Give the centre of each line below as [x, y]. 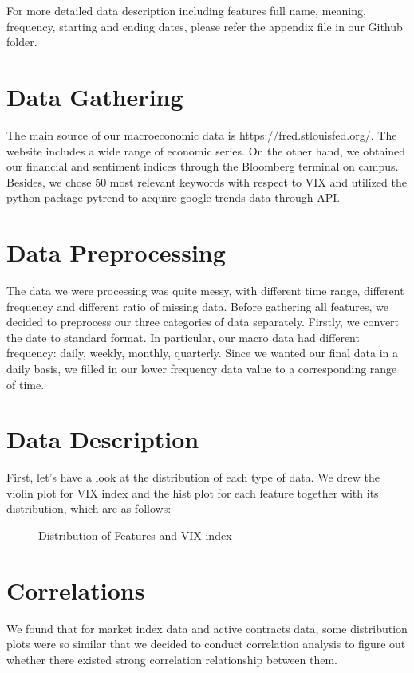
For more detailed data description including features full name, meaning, [186, 10]
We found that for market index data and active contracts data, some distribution [207, 628]
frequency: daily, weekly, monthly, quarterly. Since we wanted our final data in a [202, 353]
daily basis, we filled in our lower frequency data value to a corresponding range [202, 368]
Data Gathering [95, 96]
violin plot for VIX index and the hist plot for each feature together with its [193, 492]
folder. [22, 42]
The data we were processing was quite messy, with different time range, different [205, 290]
